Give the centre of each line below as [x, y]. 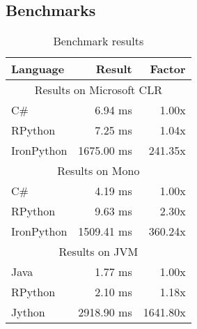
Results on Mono [98, 171]
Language [38, 69]
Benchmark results [98, 41]
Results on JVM [98, 252]
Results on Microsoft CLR [98, 90]
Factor [168, 69]
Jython [28, 312]
